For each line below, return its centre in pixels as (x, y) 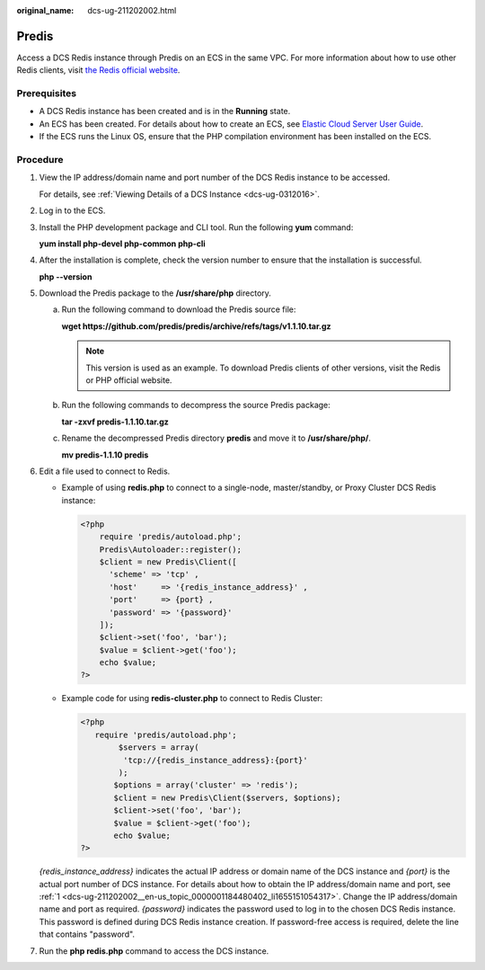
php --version (66, 276)
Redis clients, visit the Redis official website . (98, 70)
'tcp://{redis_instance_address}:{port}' (216, 760)
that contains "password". (87, 934)
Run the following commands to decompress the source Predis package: (196, 405)
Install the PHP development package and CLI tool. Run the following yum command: (196, 227)
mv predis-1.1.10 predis (105, 455)
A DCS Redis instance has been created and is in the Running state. (165, 111)
